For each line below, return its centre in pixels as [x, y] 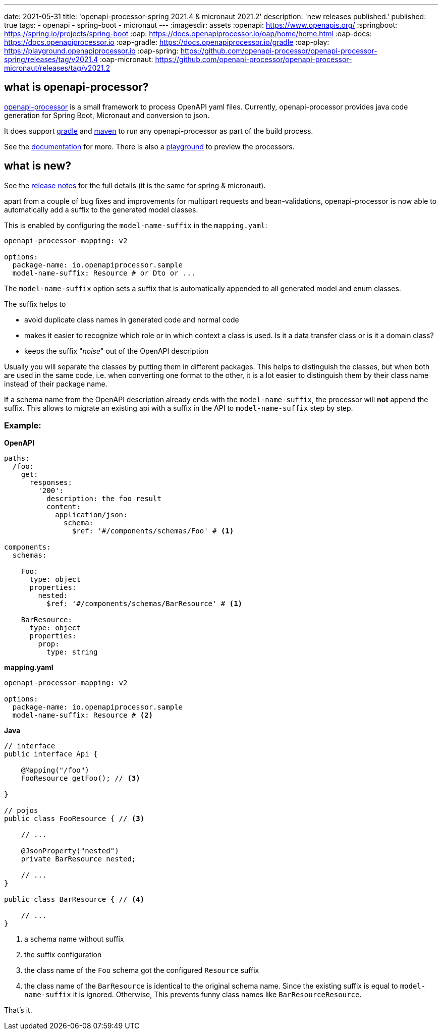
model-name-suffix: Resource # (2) [83, 715]
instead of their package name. [56, 384]
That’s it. [18, 1010]
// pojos [21, 811]
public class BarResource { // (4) [74, 900]
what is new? [38, 166]
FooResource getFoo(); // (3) [80, 778]
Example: [23, 426]
